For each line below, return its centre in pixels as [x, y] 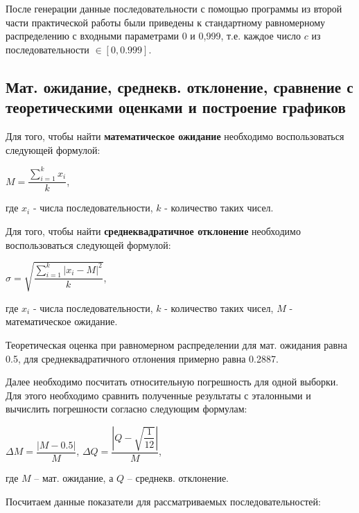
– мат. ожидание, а [74, 478]
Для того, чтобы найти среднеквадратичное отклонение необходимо [153, 231]
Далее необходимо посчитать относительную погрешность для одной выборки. [172, 382]
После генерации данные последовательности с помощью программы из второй [174, 8]
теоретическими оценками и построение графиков [176, 107]
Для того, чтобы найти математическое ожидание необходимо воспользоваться [175, 136]
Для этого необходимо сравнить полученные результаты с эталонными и [158, 395]
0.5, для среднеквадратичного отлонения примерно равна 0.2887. [142, 358]
